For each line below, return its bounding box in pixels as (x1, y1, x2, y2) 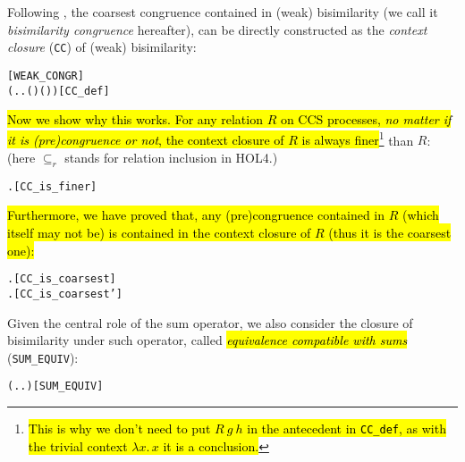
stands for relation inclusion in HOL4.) (64, 148, 278, 166)
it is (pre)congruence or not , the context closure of (7, 130, 284, 149)
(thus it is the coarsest (328, 223, 452, 242)
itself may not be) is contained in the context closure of (7, 223, 311, 242)
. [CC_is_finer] (7, 180, 97, 193)
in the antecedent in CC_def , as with (247, 419, 446, 438)
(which (402, 206, 439, 224)
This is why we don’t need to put (28, 419, 211, 438)
